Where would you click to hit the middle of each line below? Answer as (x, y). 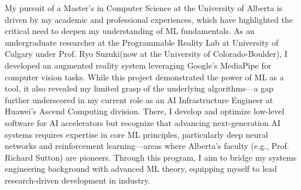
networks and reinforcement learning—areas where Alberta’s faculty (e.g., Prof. (147, 146)
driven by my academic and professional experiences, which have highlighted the (149, 19)
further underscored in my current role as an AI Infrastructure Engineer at (139, 99)
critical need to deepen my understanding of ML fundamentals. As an (130, 31)
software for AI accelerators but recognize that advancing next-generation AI (143, 122)
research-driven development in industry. (78, 180)
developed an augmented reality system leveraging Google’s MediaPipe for (138, 65)
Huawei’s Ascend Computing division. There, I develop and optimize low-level (145, 111)
